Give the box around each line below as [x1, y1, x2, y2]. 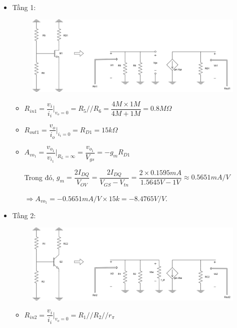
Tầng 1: [12, 2, 36, 12]
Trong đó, [24, 172, 55, 182]
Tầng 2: [12, 210, 36, 221]
